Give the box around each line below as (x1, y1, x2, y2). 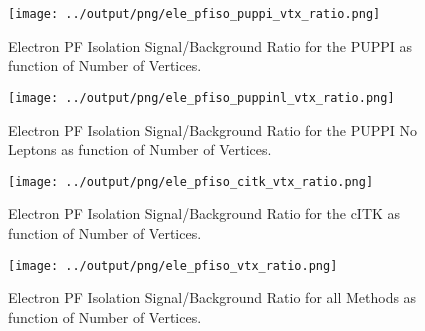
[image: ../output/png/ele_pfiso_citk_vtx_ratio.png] (8, 174, 374, 189)
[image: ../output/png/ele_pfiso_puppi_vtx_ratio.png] (8, 7, 381, 21)
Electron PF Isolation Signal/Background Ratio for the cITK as (8, 203, 401, 224)
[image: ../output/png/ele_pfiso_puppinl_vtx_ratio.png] (8, 90, 395, 105)
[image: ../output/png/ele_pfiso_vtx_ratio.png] (8, 258, 338, 273)
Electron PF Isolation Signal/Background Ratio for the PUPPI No (8, 119, 417, 140)
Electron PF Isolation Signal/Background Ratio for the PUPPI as (8, 35, 412, 56)
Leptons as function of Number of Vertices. (8, 139, 272, 160)
